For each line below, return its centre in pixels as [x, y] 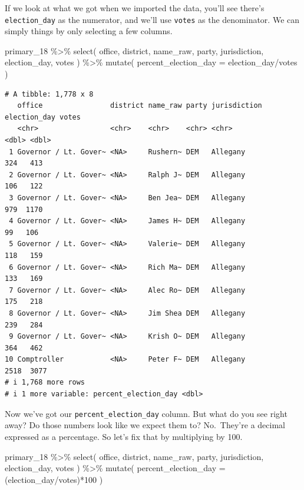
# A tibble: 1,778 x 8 [49, 94]
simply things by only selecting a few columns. [89, 31]
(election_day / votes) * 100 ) [54, 479]
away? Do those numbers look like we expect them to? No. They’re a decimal [145, 425]
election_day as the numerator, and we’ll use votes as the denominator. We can [152, 19]
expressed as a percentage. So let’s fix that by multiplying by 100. [124, 436]
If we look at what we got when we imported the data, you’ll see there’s [135, 8]
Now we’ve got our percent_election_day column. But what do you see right [146, 413]
